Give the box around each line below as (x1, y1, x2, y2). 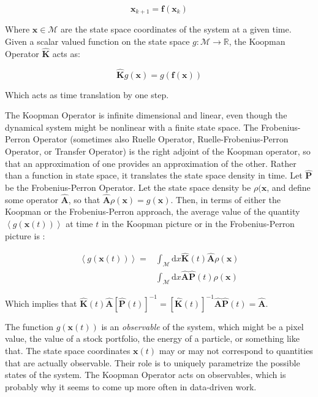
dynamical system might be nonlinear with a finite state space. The (5, 120, 259, 133)
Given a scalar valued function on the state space (5, 35, 190, 48)
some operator (5, 193, 58, 206)
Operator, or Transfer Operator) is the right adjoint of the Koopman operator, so (5, 145, 311, 158)
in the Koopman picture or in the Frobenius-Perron (101, 217, 295, 230)
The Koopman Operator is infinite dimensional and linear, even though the (5, 109, 287, 121)
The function (5, 320, 53, 333)
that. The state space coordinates (5, 344, 131, 357)
